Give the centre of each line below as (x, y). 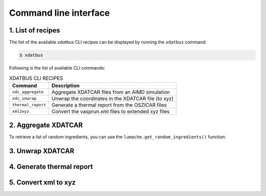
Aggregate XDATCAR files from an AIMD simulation (111, 92)
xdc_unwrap (24, 98)
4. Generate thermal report (51, 167)
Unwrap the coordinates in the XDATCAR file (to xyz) (113, 98)
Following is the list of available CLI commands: (57, 68)
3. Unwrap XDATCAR (42, 151)
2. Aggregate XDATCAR (46, 125)
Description (66, 85)
